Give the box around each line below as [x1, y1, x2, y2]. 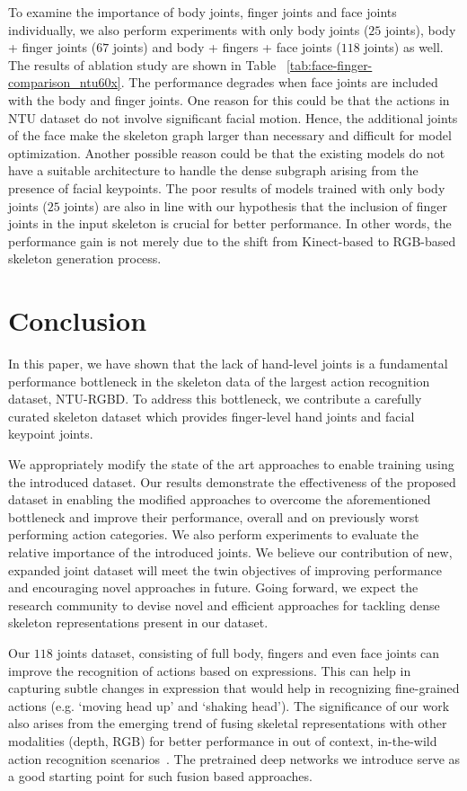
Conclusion [8, 302, 147, 339]
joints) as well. [364, 38, 444, 57]
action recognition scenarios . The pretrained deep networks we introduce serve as [8, 749, 461, 768]
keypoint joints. [8, 424, 93, 443]
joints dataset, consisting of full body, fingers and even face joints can [57, 643, 440, 662]
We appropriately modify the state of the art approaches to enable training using [8, 455, 454, 473]
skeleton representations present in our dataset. [8, 613, 269, 632]
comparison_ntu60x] [8, 73, 121, 92]
